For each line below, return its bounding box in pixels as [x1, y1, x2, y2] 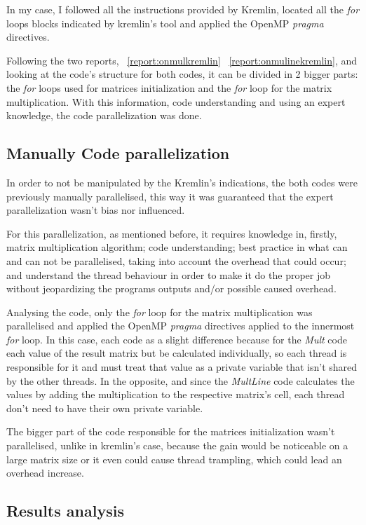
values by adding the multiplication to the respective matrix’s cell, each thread [6, 387, 345, 402]
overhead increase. [6, 465, 84, 480]
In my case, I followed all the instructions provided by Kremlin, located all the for [6, 2, 360, 16]
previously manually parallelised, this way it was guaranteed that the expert [6, 189, 334, 203]
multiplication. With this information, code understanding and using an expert [6, 94, 346, 109]
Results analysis [6, 500, 124, 521]
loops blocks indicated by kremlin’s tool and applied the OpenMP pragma [6, 15, 324, 30]
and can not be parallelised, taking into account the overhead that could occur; [6, 253, 346, 268]
